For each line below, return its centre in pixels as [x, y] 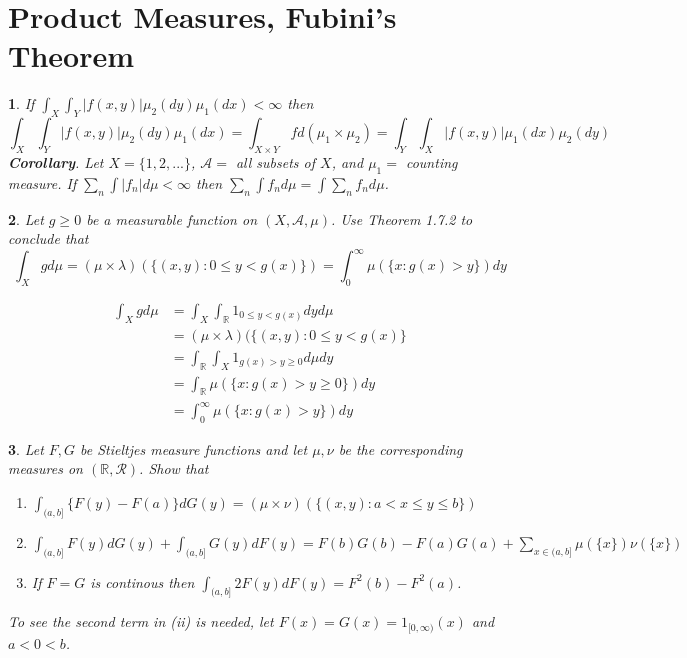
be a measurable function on [172, 218]
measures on [45, 468]
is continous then [142, 581]
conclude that [48, 238]
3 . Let [26, 448]
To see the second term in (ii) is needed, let [141, 621]
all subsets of [275, 161]
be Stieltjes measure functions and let [194, 448]
